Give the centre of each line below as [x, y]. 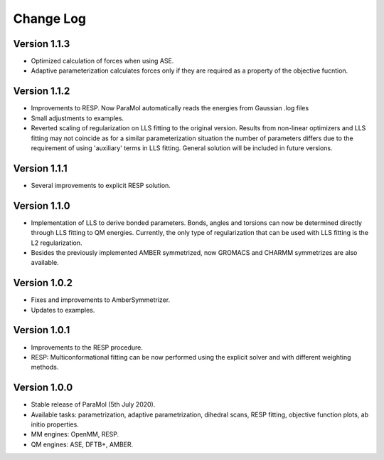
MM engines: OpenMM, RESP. [75, 434]
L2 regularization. [57, 243]
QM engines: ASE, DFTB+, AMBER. [82, 444]
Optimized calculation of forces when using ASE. [102, 61]
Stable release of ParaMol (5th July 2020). [93, 404]
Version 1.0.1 [42, 330]
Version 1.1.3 [42, 44]
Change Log [50, 19]
